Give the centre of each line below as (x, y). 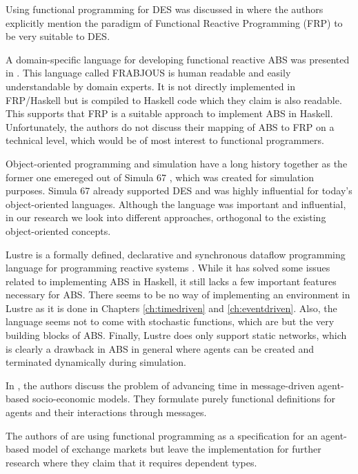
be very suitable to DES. (58, 36)
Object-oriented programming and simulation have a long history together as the (177, 163)
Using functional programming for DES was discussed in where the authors (165, 9)
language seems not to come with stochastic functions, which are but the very (170, 321)
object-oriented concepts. (58, 230)
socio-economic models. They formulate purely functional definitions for (184, 399)
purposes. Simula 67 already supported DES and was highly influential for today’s (179, 190)
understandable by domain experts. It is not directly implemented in (150, 86)
